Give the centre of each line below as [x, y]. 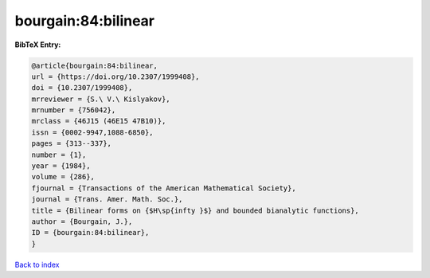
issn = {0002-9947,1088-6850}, [93, 132]
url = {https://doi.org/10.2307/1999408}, [115, 76]
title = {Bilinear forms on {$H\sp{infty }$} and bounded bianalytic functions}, [195, 210]
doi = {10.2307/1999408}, [82, 88]
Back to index [37, 264]
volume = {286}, [63, 177]
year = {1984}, [61, 166]
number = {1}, [59, 155]
